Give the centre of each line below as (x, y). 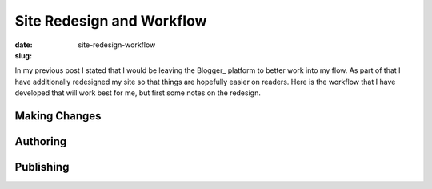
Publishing (42, 167)
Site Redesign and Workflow (111, 21)
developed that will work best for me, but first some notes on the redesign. (138, 93)
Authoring (41, 141)
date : (24, 45)
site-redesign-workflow (117, 45)
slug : (23, 55)
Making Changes (58, 116)
